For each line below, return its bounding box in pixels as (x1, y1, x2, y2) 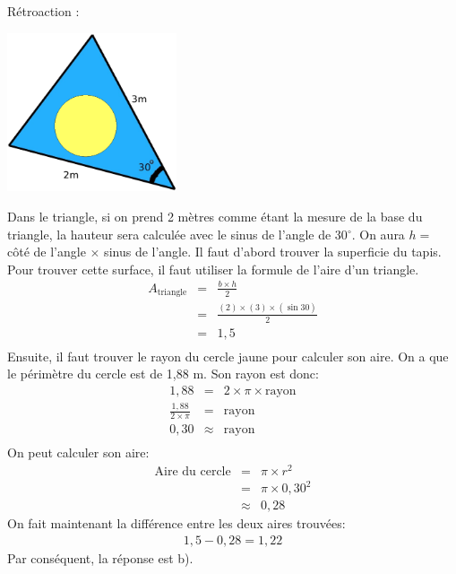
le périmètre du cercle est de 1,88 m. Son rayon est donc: (7, 364, 319, 383)
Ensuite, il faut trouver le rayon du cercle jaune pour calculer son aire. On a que (7, 346, 449, 365)
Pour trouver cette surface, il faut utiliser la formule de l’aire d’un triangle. (7, 259, 419, 278)
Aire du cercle (154, 465, 231, 478)
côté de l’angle (7, 242, 86, 261)
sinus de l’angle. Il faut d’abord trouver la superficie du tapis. (104, 242, 442, 261)
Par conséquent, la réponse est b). (7, 548, 194, 567)
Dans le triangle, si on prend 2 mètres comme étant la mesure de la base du (7, 206, 423, 225)
